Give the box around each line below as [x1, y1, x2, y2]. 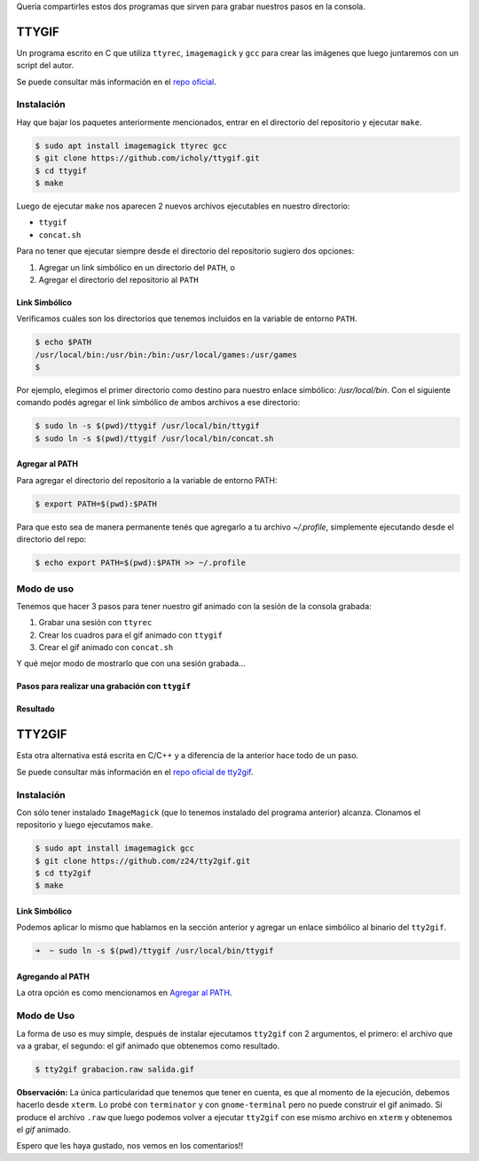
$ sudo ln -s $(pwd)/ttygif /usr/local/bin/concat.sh [35, 433, 274, 443]
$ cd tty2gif [35, 868, 92, 878]
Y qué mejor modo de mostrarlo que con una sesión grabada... [16, 658, 246, 669]
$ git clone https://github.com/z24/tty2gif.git [35, 856, 251, 866]
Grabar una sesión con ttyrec [38, 617, 153, 628]
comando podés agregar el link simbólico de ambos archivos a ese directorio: [16, 397, 301, 408]
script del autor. [16, 60, 75, 71]
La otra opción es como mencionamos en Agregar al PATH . [16, 987, 232, 998]
